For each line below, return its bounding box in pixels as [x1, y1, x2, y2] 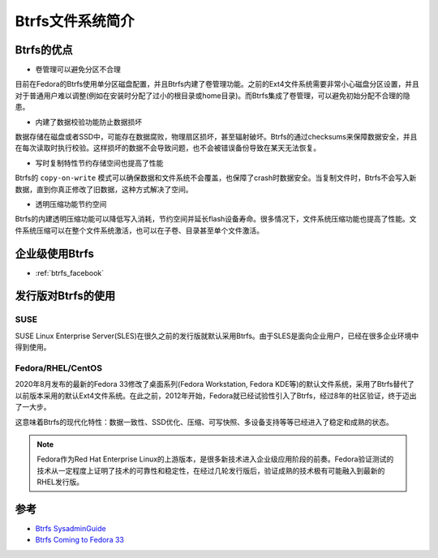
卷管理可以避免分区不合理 [35, 65, 121, 75]
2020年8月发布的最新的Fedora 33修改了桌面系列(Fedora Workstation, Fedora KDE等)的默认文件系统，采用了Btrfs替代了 [15, 380, 415, 389]
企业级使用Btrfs [15, 247, 95, 260]
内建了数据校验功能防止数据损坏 [35, 117, 142, 127]
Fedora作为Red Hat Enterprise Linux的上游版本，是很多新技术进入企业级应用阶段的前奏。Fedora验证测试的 [36, 454, 394, 464]
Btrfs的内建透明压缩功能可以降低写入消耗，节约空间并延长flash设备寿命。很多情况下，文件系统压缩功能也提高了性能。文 [15, 214, 417, 224]
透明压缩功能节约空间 [35, 199, 107, 208]
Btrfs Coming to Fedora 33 [35, 535, 125, 545]
